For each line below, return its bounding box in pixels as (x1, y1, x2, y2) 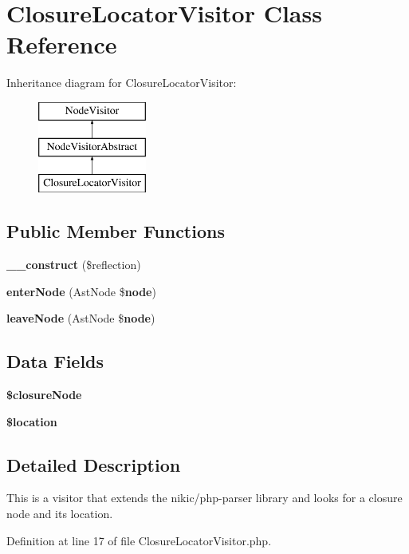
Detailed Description (6, 452, 181, 477)
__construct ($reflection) (6, 256, 141, 273)
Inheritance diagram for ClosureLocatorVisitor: (6, 74, 237, 91)
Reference (6, 28, 117, 61)
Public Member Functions (6, 219, 225, 243)
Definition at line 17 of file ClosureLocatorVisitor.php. (6, 532, 272, 548)
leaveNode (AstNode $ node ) (6, 310, 155, 326)
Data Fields (6, 349, 104, 374)
